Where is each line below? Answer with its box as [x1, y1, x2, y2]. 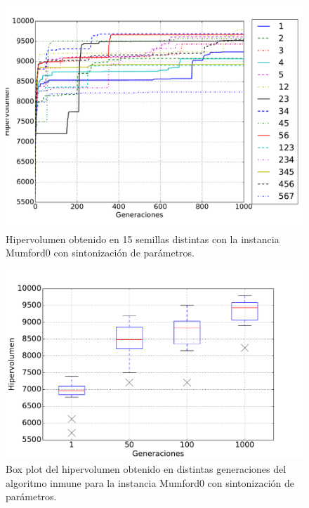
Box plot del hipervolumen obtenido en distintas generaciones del [6, 461, 287, 476]
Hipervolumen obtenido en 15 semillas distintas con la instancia [6, 231, 280, 246]
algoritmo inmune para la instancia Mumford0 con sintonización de [6, 475, 294, 490]
